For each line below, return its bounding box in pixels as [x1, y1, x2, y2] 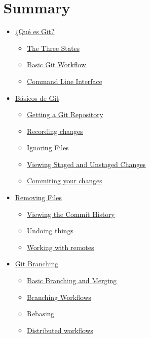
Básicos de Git [15, 92, 59, 103]
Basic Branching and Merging [27, 275, 117, 286]
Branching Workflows [27, 292, 91, 302]
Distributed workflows [27, 325, 93, 335]
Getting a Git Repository [27, 109, 104, 120]
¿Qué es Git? [15, 26, 55, 37]
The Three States [27, 42, 80, 53]
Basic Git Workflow [27, 59, 86, 70]
